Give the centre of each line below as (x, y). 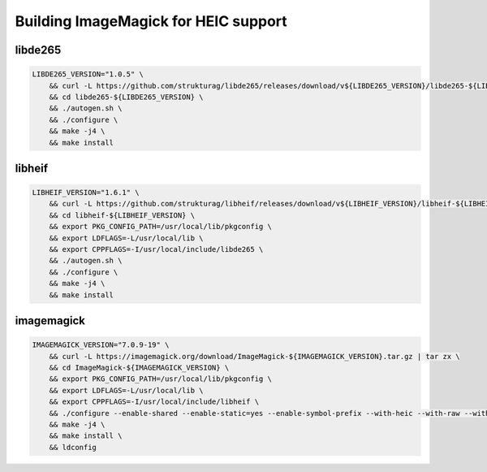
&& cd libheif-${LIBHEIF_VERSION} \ (122, 215)
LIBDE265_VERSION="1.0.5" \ (88, 74)
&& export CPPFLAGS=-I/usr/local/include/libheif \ (154, 402)
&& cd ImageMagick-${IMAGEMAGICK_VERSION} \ (139, 367)
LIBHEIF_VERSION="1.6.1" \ (86, 193)
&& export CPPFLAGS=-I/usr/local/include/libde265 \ (156, 249)
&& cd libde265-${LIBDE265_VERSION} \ (126, 97)
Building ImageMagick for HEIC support (151, 21)
